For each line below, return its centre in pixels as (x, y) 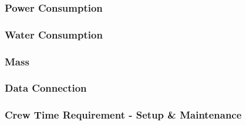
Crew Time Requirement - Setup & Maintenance (123, 115)
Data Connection (46, 88)
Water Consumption (54, 34)
